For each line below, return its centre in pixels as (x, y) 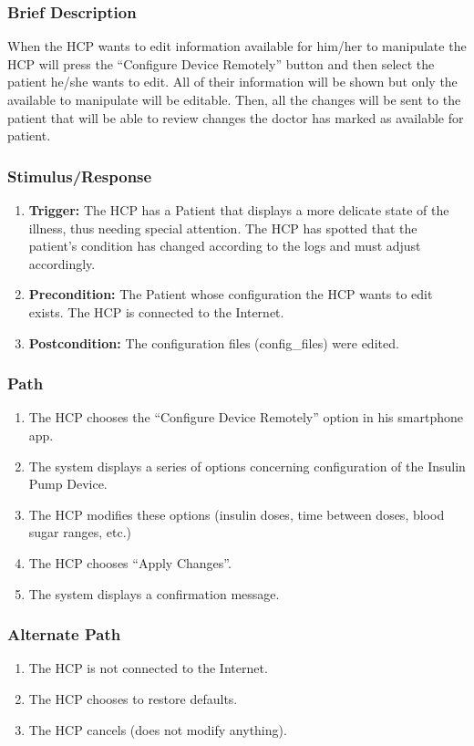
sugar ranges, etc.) (80, 532)
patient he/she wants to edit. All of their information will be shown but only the (232, 82)
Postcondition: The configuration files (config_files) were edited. (214, 342)
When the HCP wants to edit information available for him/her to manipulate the (237, 46)
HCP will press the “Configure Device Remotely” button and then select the (221, 63)
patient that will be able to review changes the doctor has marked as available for (236, 117)
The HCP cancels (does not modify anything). (158, 729)
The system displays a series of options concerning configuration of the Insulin (247, 466)
